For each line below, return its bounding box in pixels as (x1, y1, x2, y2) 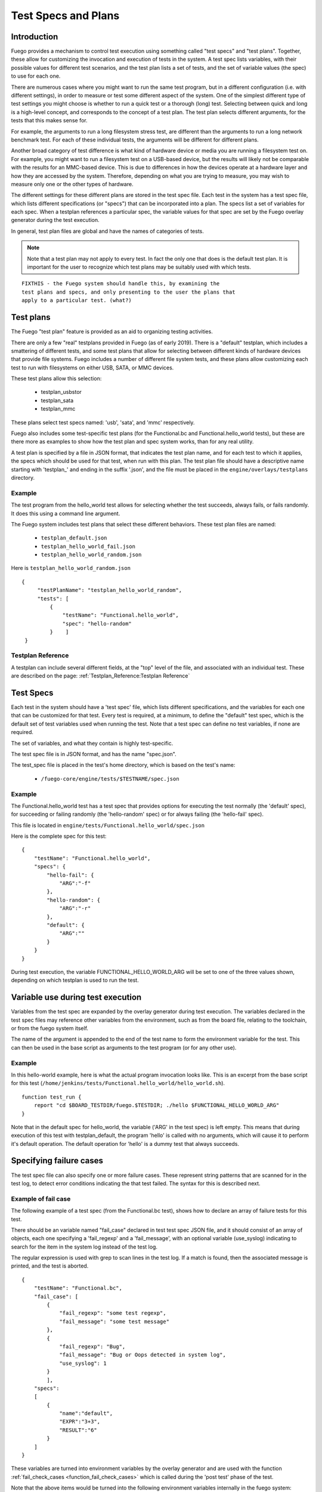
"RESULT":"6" (59, 1426, 98, 1434)
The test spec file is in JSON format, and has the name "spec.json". (11, 750, 177, 757)
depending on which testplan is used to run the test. (11, 976, 140, 984)
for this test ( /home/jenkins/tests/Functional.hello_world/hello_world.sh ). (11, 1080, 225, 1087)
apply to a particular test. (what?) (21, 297, 132, 304)
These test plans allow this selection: (11, 375, 102, 382)
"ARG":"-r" (59, 905, 91, 912)
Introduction (11, 32, 58, 42)
